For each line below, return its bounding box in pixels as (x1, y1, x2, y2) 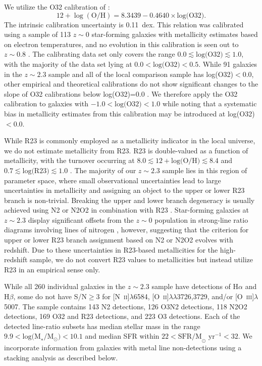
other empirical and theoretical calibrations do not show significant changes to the (4, 78, 258, 89)
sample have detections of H (151, 281, 239, 292)
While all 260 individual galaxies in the (4, 281, 126, 292)
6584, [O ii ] (133, 291, 169, 302)
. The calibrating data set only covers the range (28, 49, 175, 59)
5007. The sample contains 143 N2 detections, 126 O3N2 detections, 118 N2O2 (4, 301, 247, 311)
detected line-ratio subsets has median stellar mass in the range (4, 320, 200, 331)
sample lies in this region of (162, 165, 247, 175)
